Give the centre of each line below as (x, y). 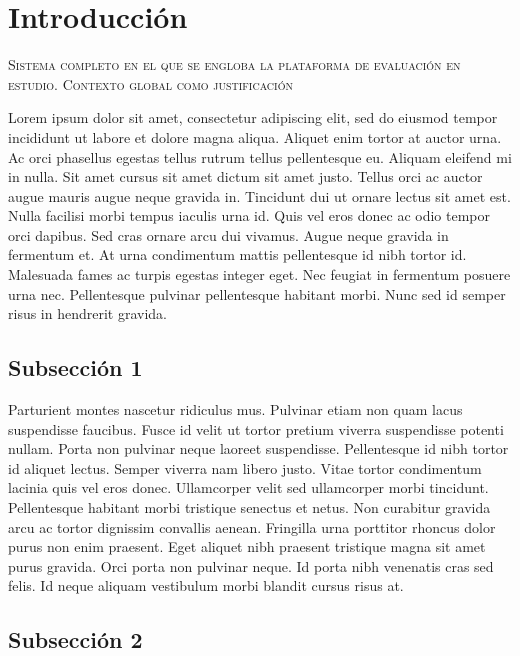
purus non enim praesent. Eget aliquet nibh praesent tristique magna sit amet (247, 546)
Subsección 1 (75, 367)
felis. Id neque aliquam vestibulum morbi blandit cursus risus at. (206, 585)
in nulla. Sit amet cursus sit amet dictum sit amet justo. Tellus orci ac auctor (245, 176)
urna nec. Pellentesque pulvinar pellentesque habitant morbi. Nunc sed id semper (257, 293)
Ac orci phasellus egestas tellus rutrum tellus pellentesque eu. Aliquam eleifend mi (260, 156)
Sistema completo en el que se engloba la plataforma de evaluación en (234, 64)
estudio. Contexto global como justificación (150, 83)
